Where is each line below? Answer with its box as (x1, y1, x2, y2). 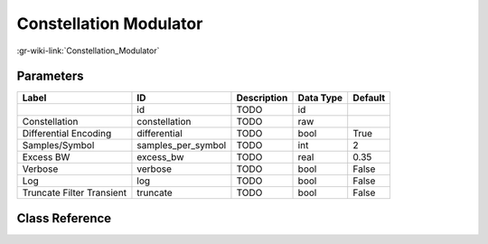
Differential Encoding (22, 127, 112, 140)
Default (352, 91, 386, 104)
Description (236, 91, 288, 104)
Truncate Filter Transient (22, 186, 127, 199)
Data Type (297, 91, 343, 104)
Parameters (16, 69, 84, 84)
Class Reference (16, 211, 112, 226)
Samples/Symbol (22, 139, 95, 152)
